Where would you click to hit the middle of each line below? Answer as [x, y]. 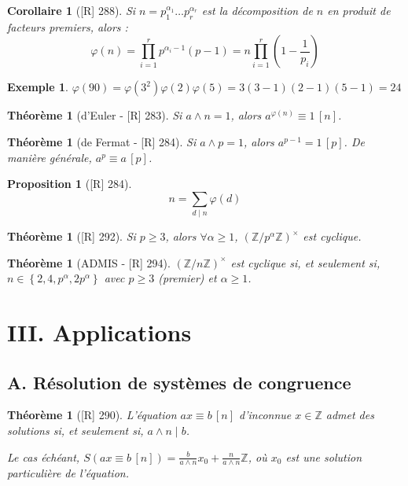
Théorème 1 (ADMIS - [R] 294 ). [89, 262]
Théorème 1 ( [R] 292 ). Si [72, 236]
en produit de [359, 10]
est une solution [324, 457]
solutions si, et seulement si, [75, 431]
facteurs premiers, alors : [68, 26]
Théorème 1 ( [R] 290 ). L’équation [92, 415]
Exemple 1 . [38, 87]
